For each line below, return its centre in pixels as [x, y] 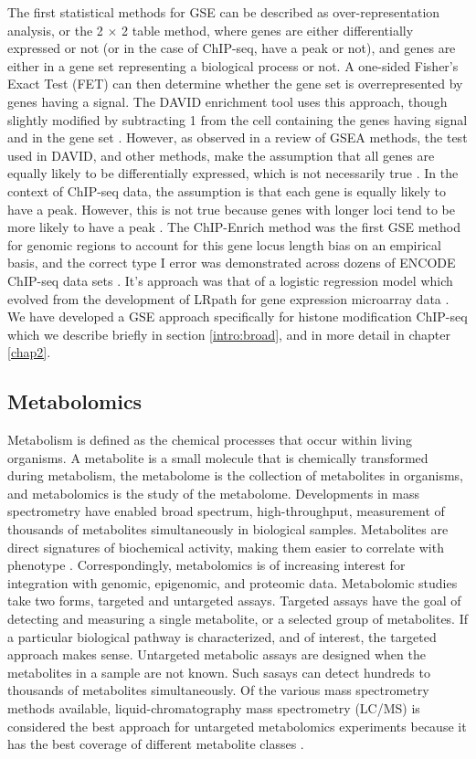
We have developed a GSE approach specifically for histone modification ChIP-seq [238, 316]
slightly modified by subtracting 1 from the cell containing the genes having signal [238, 119]
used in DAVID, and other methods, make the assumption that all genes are [221, 155]
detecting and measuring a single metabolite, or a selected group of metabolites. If [238, 619]
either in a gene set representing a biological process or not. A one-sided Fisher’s [233, 65]
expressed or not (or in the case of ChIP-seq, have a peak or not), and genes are [232, 48]
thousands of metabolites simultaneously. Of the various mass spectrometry [218, 690]
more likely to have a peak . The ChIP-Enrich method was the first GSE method [234, 227]
